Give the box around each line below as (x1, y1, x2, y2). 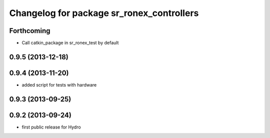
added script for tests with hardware (21, 81, 97, 87)
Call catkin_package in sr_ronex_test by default (21, 40, 119, 46)
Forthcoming (9, 26, 50, 35)
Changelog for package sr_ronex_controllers (9, 7, 199, 18)
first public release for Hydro (21, 124, 81, 130)
